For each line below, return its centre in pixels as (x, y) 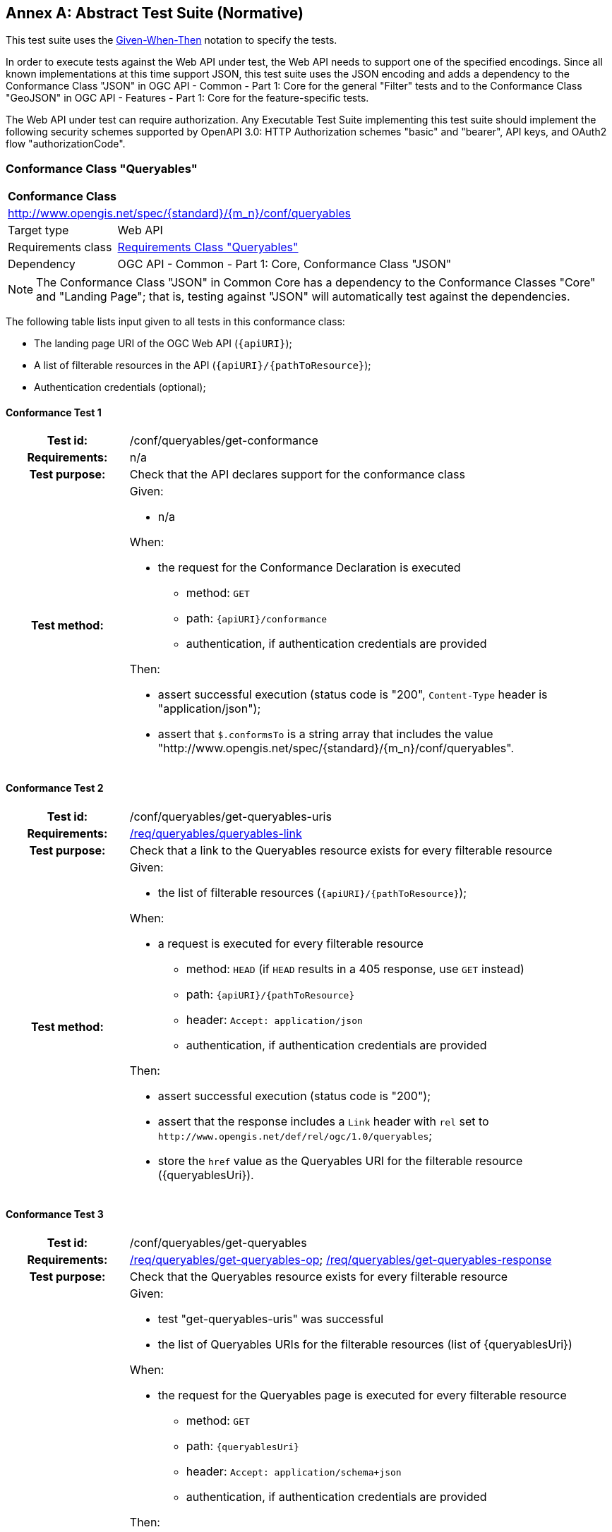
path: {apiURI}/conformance (257, 619)
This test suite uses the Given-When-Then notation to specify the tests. (172, 40)
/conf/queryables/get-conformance (224, 441)
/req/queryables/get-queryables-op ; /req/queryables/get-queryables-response (341, 1259)
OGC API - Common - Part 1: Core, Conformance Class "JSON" (284, 264)
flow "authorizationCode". (66, 144)
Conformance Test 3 (55, 1214)
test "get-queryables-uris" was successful (271, 1319)
